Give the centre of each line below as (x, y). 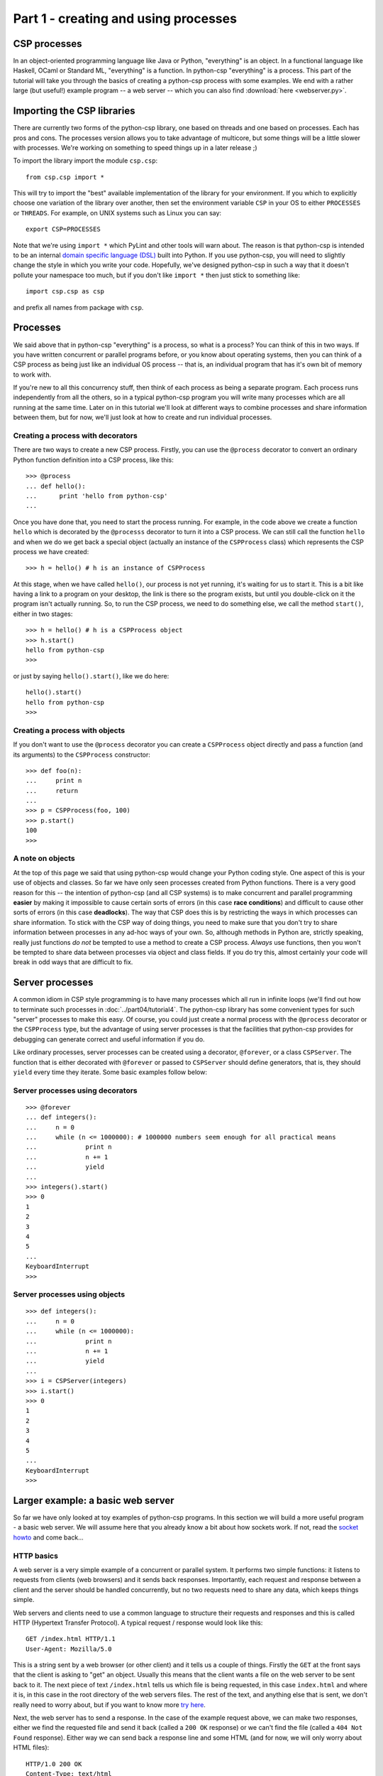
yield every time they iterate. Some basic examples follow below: (110, 1072)
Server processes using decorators (75, 1090)
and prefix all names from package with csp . (78, 307)
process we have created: (51, 551)
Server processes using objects (69, 1294)
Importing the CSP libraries (74, 111)
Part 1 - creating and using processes (125, 18)
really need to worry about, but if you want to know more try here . (109, 1704)
